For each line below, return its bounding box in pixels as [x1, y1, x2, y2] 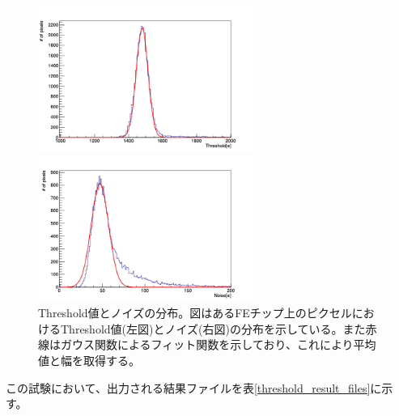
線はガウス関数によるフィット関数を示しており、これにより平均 [38, 336, 376, 353]
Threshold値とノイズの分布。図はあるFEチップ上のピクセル [38, 304, 352, 321]
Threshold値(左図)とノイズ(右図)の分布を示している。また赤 [60, 320, 377, 337]
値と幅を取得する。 [38, 352, 140, 369]
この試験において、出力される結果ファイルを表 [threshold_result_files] [6, 379, 371, 396]
